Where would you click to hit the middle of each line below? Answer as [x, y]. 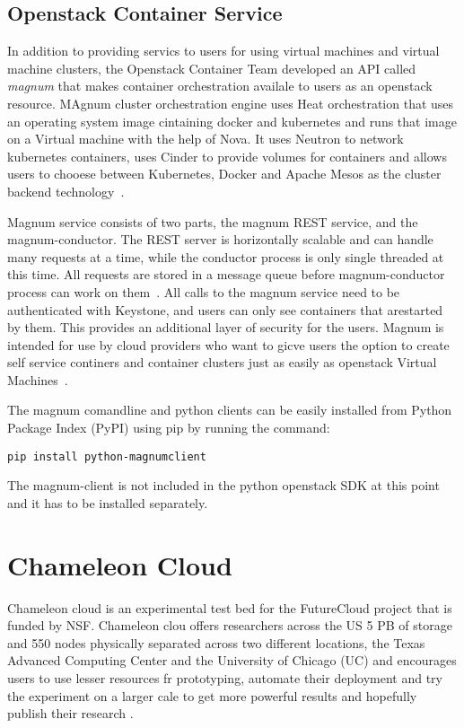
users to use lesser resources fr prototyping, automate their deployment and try [225, 678]
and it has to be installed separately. [108, 502]
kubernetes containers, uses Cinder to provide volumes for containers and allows [227, 156]
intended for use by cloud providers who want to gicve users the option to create [228, 344]
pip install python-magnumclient [107, 456]
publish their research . [70, 713]
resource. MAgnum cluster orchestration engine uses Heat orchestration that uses [231, 103]
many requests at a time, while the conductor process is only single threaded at [226, 256]
